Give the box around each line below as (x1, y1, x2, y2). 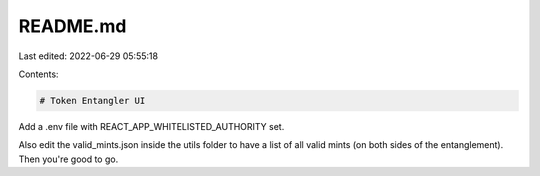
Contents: (18, 68, 59, 80)
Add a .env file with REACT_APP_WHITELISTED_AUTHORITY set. (18, 120, 285, 132)
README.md (18, 15, 127, 37)
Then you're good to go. (18, 153, 119, 165)
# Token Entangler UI (39, 95, 146, 106)
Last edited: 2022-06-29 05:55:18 (18, 50, 159, 62)
